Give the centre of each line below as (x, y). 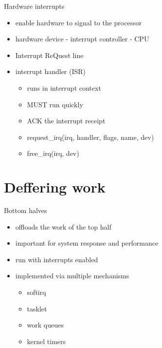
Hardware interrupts (34, 6)
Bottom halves (26, 210)
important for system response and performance (87, 243)
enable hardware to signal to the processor (79, 22)
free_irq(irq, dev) (53, 153)
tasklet (37, 308)
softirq (36, 292)
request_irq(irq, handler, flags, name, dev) (90, 137)
